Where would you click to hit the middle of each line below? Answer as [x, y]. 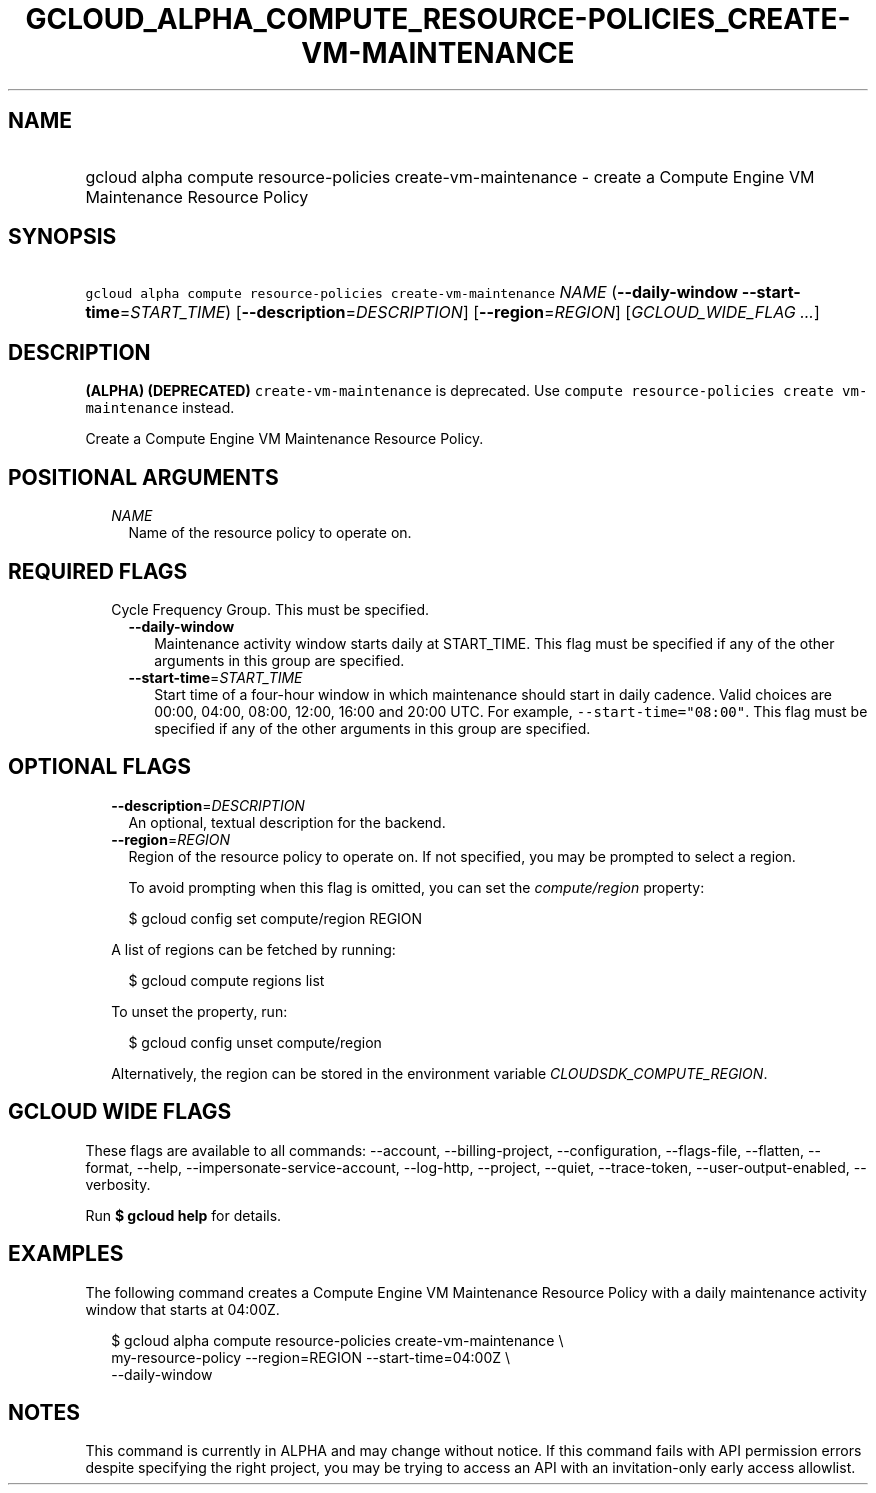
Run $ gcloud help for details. [183, 1215]
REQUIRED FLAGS [98, 571]
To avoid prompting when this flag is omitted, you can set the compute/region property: [416, 887]
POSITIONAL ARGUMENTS [143, 477]
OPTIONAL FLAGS [99, 767]
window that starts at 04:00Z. [182, 1309]
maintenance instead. [160, 408]
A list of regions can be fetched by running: [253, 949]
